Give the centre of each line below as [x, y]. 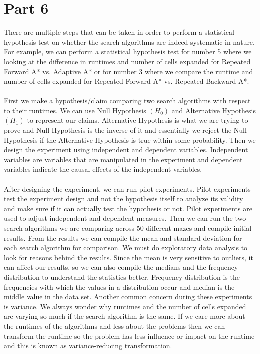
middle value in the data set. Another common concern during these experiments [128, 297]
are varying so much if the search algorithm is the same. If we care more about [125, 316]
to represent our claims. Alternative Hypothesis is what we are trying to [138, 120]
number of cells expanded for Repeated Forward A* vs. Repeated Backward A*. [127, 81]
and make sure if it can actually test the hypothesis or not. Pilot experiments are [128, 208]
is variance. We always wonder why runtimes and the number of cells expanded [125, 306]
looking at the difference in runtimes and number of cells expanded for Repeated [127, 61]
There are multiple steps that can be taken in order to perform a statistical [119, 32]
